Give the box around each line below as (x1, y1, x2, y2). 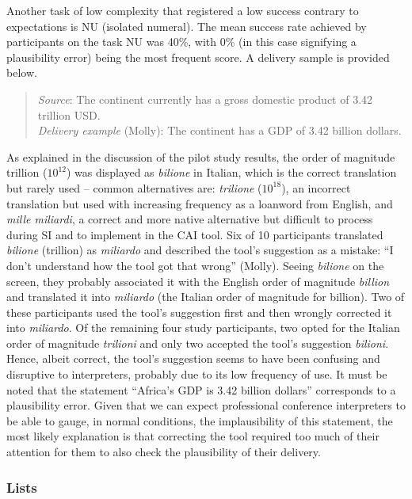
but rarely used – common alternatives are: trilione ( (6, 179, 262, 196)
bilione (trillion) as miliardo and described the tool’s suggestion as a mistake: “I (6, 242, 394, 258)
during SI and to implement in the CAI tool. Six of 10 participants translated (6, 226, 383, 242)
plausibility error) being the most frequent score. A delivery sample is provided (6, 48, 390, 65)
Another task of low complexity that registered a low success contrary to (6, 2, 359, 18)
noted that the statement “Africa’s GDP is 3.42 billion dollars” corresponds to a (6, 381, 396, 398)
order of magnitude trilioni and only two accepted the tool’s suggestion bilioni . (6, 334, 389, 351)
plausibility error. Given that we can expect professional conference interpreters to (6, 397, 406, 413)
